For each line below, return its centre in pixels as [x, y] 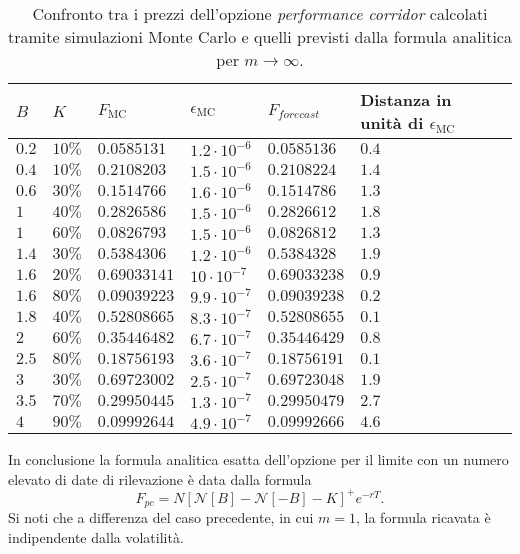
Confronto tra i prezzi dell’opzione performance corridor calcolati [260, 13]
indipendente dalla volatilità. [96, 536]
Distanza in [406, 99]
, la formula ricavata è [423, 517]
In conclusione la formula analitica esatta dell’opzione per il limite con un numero [258, 459]
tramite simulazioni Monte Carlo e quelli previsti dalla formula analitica [260, 36]
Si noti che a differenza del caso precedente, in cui [161, 517]
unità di [392, 122]
